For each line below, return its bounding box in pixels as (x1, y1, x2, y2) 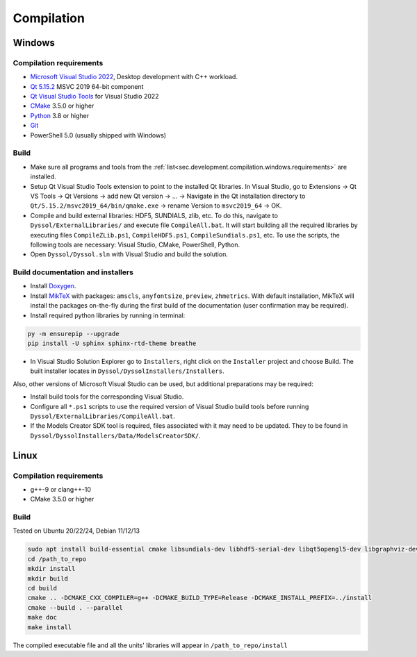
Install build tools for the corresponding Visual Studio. (30, 392, 184, 401)
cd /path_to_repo (27, 555, 87, 563)
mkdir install (27, 565, 76, 573)
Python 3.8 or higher (30, 111, 90, 119)
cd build (27, 584, 58, 592)
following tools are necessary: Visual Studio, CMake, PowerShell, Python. (30, 240, 240, 249)
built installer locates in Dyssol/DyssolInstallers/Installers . (30, 367, 225, 375)
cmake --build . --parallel (27, 604, 123, 611)
